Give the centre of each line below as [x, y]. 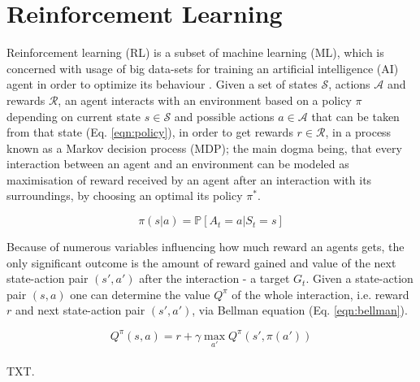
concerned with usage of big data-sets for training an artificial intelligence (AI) [203, 68]
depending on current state [74, 116]
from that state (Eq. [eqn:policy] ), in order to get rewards [150, 132]
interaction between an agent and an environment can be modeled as [178, 164]
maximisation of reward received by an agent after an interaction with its [189, 179]
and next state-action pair [80, 310]
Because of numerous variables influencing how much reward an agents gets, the [206, 247]
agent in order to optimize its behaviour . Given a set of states [162, 84]
